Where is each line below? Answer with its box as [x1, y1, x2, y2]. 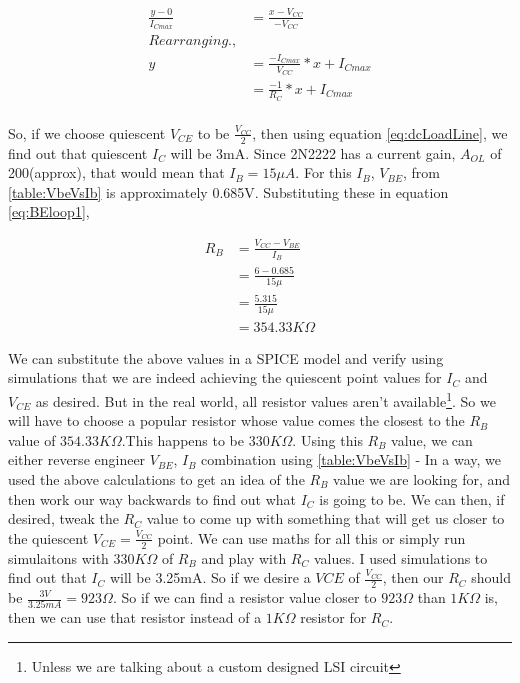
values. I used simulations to [313, 547, 488, 568]
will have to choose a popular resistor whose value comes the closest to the [8, 410, 465, 431]
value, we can [391, 429, 473, 450]
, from [402, 162, 440, 183]
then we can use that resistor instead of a [8, 607, 262, 628]
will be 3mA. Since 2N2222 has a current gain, [170, 142, 456, 163]
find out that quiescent [8, 142, 148, 163]
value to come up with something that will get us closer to [146, 508, 505, 529]
